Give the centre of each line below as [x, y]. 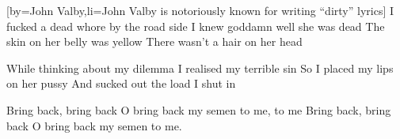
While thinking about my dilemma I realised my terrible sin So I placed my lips [200, 68]
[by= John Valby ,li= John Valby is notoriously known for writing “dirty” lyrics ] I [200, 10]
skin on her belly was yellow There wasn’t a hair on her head [154, 41]
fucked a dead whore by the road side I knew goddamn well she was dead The [196, 26]
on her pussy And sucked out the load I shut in [121, 83]
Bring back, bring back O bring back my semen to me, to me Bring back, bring [199, 109]
